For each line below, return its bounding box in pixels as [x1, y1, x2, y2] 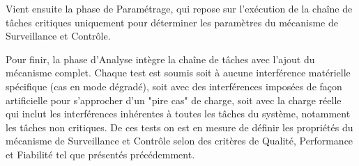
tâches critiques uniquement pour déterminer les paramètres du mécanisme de [6, 15, 338, 29]
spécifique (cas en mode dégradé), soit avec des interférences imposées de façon [6, 78, 342, 93]
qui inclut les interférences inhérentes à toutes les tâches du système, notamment [6, 106, 351, 121]
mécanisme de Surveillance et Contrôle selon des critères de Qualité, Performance [6, 133, 353, 148]
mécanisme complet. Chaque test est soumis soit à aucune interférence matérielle [6, 65, 351, 80]
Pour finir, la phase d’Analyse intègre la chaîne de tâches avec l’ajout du [6, 51, 315, 66]
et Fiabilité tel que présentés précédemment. [6, 147, 195, 161]
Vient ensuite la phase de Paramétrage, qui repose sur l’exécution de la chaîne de [6, 1, 353, 15]
